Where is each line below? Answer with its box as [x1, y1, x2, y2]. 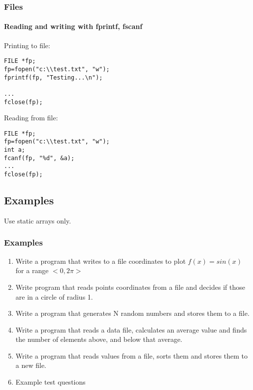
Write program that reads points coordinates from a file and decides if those [15, 281, 245, 292]
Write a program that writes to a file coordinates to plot [15, 255, 186, 266]
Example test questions [15, 377, 86, 387]
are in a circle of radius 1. [15, 291, 93, 302]
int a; [4, 146, 25, 154]
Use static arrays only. [4, 215, 71, 225]
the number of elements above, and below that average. [15, 334, 183, 344]
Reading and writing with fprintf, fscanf [4, 21, 143, 31]
